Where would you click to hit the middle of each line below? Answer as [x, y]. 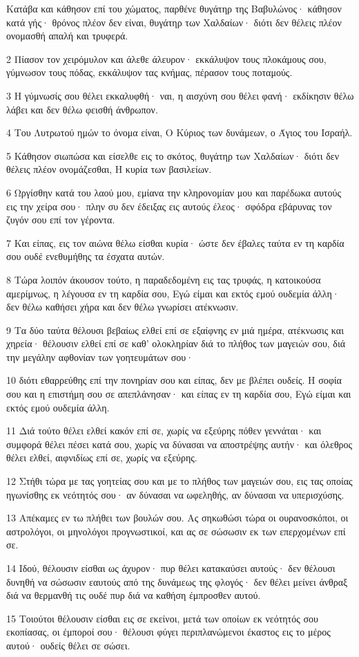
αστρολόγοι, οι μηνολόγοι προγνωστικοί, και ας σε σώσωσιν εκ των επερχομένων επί [176, 531]
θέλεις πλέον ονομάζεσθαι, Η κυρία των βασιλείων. [109, 169]
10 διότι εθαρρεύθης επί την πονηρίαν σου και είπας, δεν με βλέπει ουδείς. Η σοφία [174, 380]
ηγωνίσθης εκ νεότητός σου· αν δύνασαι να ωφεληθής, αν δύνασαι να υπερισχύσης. [175, 494]
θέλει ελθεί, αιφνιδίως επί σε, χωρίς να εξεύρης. [102, 457]
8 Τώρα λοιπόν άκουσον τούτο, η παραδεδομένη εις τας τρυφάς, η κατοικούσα [164, 279]
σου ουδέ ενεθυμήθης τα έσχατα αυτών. [86, 256]
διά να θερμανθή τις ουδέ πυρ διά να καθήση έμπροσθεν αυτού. [134, 595]
